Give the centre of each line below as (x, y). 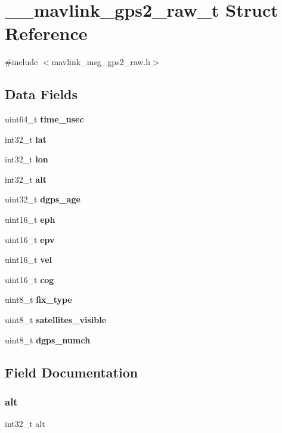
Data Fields (41, 94)
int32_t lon (27, 159)
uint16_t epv (30, 239)
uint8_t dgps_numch (48, 340)
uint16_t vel (29, 260)
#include (21, 62)
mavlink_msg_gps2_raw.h (101, 62)
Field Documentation (72, 372)
